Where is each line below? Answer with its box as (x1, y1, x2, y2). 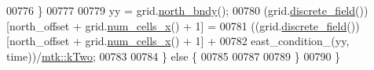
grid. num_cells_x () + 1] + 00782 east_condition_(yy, (85, 33, 350, 49)
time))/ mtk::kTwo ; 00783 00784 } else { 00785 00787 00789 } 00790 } (6, 47, 341, 64)
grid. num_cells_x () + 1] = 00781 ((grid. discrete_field (85, 17, 347, 33)
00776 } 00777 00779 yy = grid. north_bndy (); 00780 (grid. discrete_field (6, 2, 356, 18)
